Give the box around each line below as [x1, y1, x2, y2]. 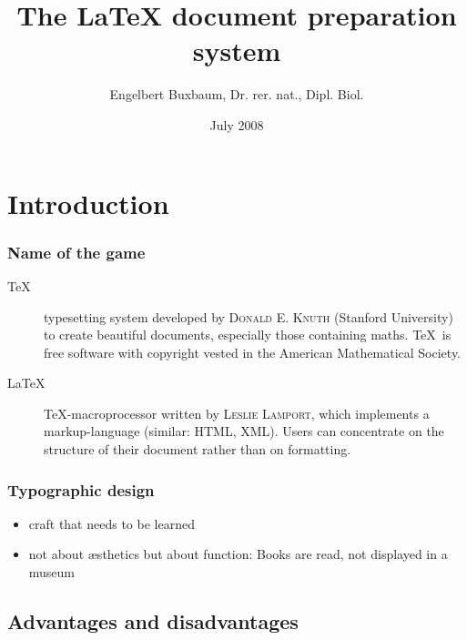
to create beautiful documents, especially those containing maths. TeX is [44, 325, 452, 344]
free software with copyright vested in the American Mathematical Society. [44, 342, 462, 361]
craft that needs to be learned [28, 513, 195, 533]
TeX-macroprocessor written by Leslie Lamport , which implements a [44, 403, 430, 422]
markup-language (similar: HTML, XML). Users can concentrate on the [44, 422, 444, 441]
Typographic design [7, 478, 155, 501]
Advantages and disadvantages [7, 607, 299, 635]
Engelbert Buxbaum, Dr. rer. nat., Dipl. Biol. [109, 85, 364, 104]
